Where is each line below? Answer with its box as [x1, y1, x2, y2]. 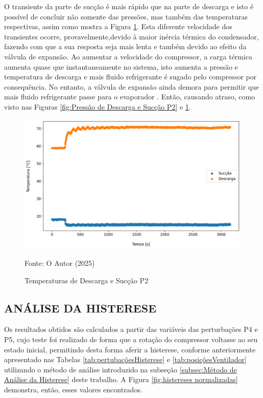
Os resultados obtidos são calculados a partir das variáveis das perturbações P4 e [4, 324, 258, 334]
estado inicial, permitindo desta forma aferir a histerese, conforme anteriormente [4, 344, 256, 354]
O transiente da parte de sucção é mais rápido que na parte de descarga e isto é [4, 1, 254, 11]
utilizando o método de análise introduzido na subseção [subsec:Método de [4, 364, 237, 374]
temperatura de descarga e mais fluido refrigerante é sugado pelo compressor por [4, 71, 257, 82]
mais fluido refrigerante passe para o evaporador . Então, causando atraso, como [4, 91, 255, 102]
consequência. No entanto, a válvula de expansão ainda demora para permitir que [4, 81, 259, 92]
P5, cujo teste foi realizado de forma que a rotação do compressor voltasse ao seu [4, 333, 258, 344]
